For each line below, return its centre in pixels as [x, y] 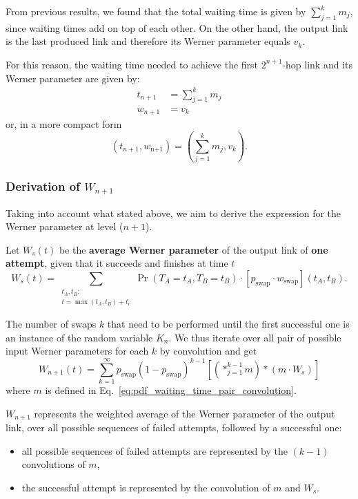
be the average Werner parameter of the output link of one [193, 249]
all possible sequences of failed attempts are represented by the [155, 450]
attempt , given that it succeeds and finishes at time [117, 263]
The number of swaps [51, 324]
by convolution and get [208, 351]
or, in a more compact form [64, 123]
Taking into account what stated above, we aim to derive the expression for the [173, 213]
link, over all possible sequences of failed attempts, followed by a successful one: [174, 427]
